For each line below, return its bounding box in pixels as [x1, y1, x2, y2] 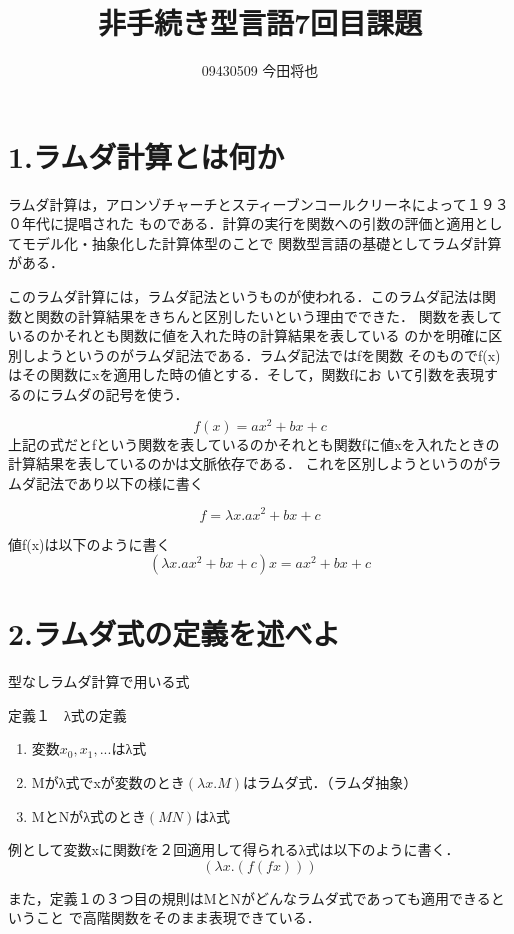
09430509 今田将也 [201, 60, 319, 81]
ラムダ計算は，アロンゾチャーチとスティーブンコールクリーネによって [8, 193, 467, 214]
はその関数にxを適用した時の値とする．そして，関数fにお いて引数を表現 [8, 364, 485, 385]
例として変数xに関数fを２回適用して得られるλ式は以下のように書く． [8, 839, 460, 860]
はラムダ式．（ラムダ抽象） [242, 772, 418, 793]
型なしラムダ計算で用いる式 [8, 671, 190, 692]
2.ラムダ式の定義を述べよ [8, 613, 341, 654]
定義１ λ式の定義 [8, 704, 127, 725]
